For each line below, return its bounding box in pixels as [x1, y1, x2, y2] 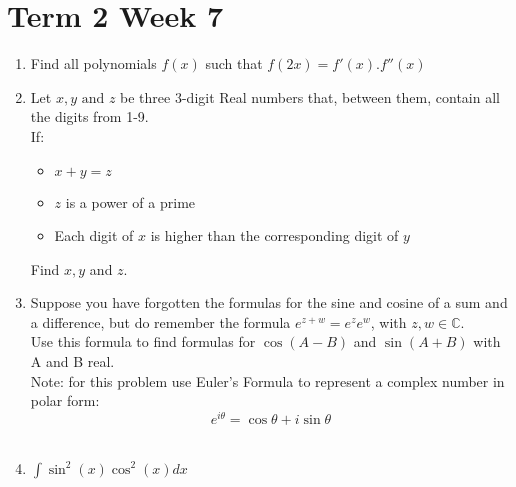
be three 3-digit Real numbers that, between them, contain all [120, 86, 500, 107]
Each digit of [54, 225, 134, 246]
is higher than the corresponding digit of [150, 225, 399, 246]
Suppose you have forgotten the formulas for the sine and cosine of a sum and [30, 292, 508, 313]
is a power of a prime [65, 191, 196, 212]
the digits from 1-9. [30, 106, 149, 127]
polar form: [30, 390, 100, 411]
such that [205, 53, 263, 74]
